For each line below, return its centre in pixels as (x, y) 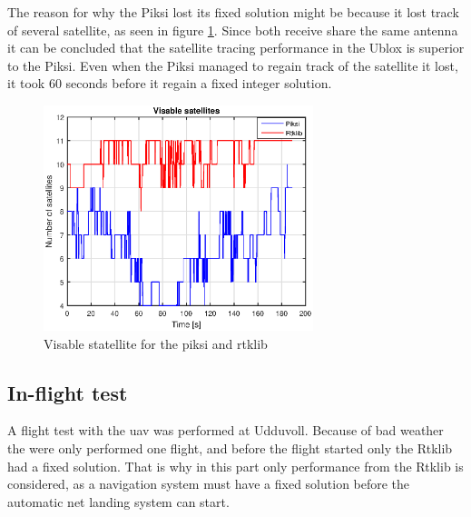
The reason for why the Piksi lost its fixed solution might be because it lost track (233, 12)
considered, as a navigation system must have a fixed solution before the (209, 484)
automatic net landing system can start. (118, 501)
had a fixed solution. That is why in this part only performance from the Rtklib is (235, 466)
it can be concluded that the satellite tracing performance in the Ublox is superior (236, 48)
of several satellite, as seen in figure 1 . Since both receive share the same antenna (233, 30)
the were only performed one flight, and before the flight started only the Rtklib (230, 448)
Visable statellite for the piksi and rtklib (156, 343)
